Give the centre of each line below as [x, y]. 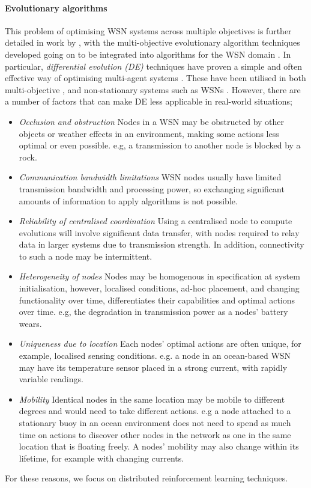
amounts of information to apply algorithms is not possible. [128, 200]
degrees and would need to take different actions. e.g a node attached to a [155, 411]
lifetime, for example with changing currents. [101, 458]
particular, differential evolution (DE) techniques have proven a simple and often [154, 66]
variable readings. [51, 379]
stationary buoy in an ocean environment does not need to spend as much [155, 423]
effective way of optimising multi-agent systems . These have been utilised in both [155, 78]
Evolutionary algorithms [56, 8]
